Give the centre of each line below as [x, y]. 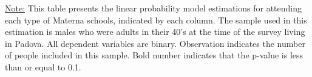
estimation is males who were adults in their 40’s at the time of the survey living [155, 32]
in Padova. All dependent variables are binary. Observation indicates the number [155, 43]
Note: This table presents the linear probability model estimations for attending [154, 8]
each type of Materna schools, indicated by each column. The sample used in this [156, 20]
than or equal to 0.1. [43, 66]
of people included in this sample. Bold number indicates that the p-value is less [154, 55]
